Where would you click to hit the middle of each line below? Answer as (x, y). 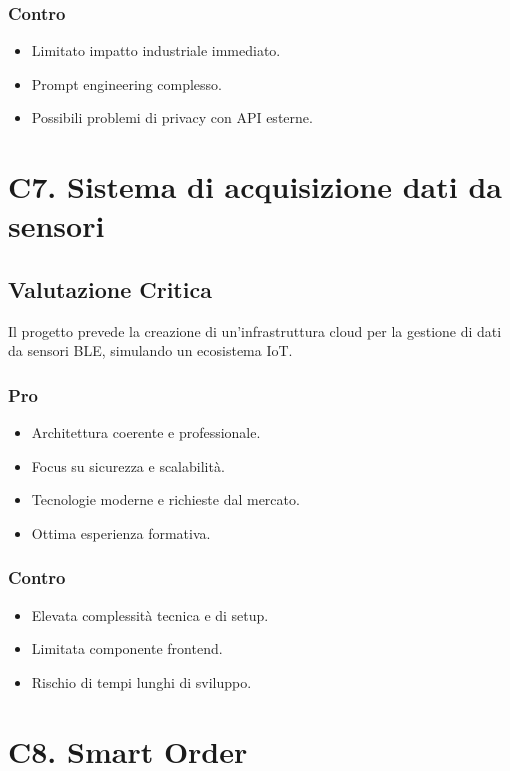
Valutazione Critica (110, 288)
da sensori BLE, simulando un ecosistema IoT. (150, 350)
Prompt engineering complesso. (127, 83)
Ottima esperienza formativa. (121, 532)
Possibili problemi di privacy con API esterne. (172, 117)
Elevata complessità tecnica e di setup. (150, 614)
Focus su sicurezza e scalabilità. (128, 465)
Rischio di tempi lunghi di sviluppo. (141, 681)
